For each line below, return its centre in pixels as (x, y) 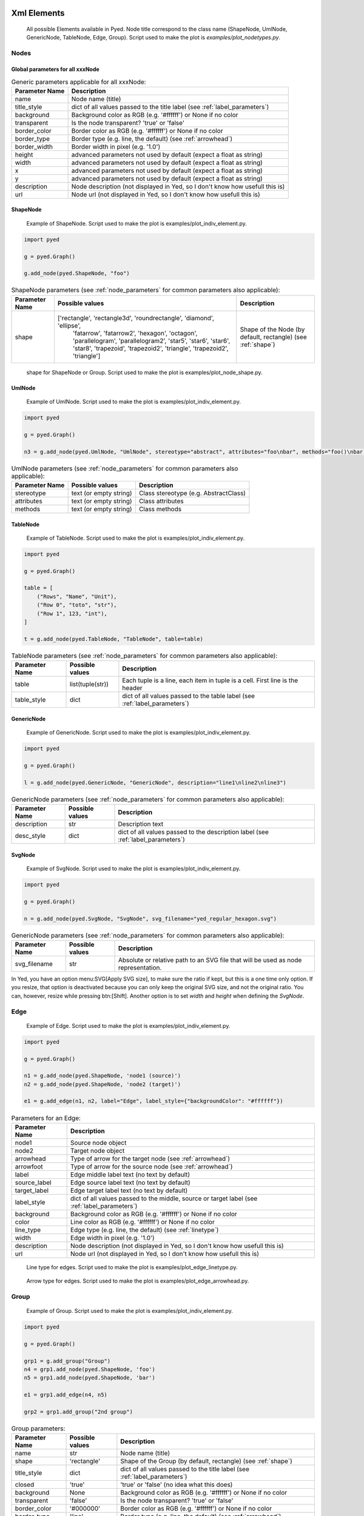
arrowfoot (29, 1166)
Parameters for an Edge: (46, 1118)
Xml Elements (38, 13)
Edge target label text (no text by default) (129, 1190)
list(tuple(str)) (89, 684)
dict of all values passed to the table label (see (188, 696)
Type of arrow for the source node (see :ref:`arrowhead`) (151, 1166)
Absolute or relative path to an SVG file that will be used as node (210, 960)
